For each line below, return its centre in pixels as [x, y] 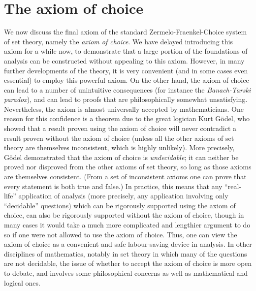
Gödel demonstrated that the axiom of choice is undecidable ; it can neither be [121, 157]
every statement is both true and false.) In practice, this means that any [113, 186]
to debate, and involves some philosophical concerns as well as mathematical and [126, 273]
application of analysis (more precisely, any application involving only [123, 196]
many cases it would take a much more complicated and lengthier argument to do [127, 225]
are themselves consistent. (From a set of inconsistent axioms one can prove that [125, 177]
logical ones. [22, 282]
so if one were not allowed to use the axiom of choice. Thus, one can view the [121, 234]
